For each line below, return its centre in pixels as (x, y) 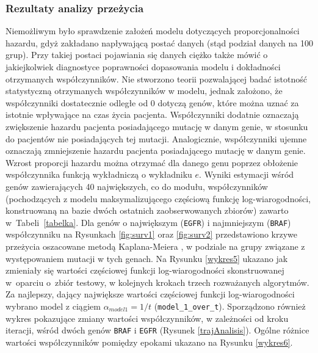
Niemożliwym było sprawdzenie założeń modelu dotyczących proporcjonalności (153, 31)
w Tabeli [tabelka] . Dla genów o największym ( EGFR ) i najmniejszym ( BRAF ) (148, 222)
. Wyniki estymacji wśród (247, 174)
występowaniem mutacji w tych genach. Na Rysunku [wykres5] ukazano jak (147, 258)
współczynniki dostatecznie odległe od (77, 102)
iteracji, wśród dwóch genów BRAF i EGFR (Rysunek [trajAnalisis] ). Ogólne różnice (157, 330)
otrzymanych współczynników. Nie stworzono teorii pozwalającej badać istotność (156, 78)
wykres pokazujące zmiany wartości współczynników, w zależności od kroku (147, 318)
